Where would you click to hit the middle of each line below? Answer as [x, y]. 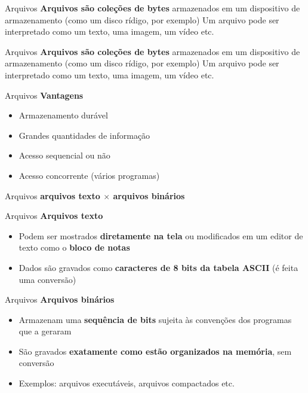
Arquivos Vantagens [44, 95]
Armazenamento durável [63, 115]
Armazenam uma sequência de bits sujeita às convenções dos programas [155, 319]
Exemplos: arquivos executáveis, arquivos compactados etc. [127, 383]
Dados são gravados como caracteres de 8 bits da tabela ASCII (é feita [158, 267]
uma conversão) [47, 279]
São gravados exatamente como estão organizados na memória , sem [155, 351]
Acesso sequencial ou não [64, 155]
